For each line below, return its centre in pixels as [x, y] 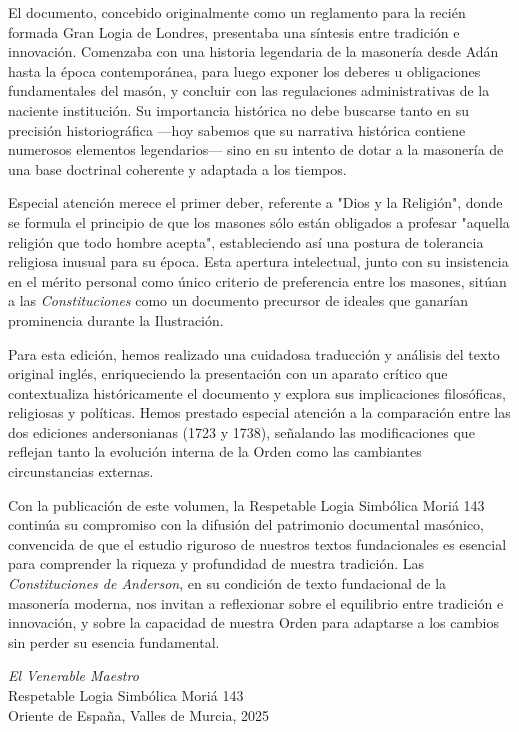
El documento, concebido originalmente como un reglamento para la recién [237, 12]
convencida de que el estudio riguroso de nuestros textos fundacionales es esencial [257, 543]
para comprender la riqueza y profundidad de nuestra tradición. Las [216, 563]
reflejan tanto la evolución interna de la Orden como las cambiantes [215, 451]
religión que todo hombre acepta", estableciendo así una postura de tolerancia [246, 241]
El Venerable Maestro [73, 675]
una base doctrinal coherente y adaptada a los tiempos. [177, 168]
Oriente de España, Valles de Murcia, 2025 [138, 714]
